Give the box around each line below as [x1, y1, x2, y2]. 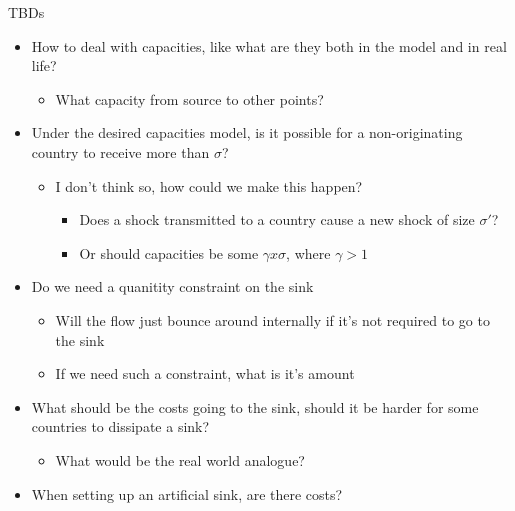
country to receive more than [31, 141, 210, 162]
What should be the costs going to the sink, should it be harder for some [31, 396, 479, 417]
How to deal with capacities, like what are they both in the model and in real [31, 35, 507, 56]
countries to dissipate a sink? [31, 416, 210, 437]
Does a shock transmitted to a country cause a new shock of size [79, 209, 475, 230]
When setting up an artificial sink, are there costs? [31, 483, 343, 504]
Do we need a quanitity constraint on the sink [31, 276, 314, 297]
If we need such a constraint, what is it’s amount [55, 363, 355, 384]
